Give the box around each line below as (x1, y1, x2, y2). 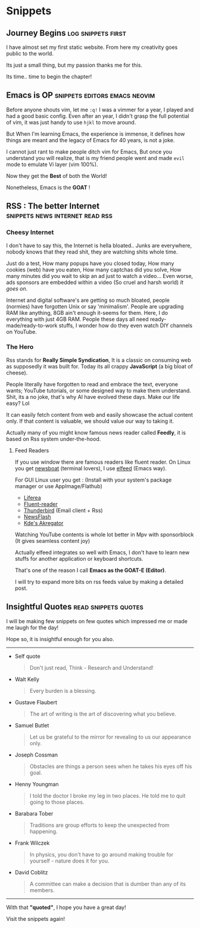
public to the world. (6, 50, 54, 57)
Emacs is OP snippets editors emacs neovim (6, 90, 155, 101)
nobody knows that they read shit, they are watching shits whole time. (6, 248, 178, 255)
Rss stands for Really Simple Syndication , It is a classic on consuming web (6, 356, 192, 364)
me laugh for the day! (6, 624, 59, 631)
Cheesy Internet (6, 228, 54, 236)
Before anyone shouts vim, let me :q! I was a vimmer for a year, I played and (6, 106, 194, 113)
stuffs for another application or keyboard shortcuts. (14, 555, 143, 562)
